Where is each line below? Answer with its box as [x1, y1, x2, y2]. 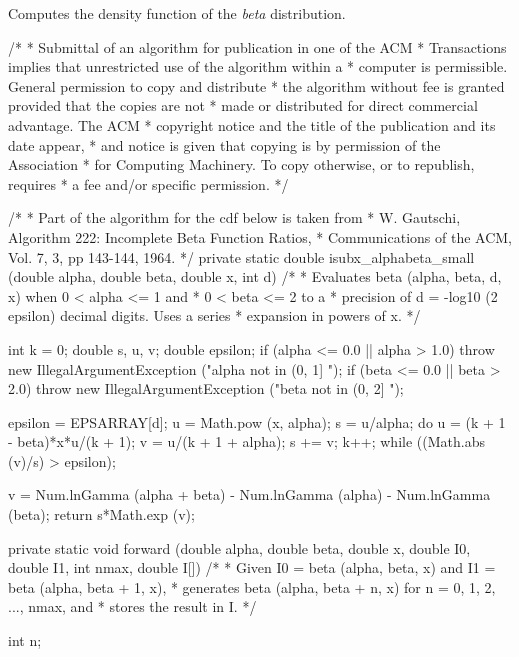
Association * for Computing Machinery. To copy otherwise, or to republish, [8, 154, 475, 175]
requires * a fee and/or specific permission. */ [8, 173, 289, 194]
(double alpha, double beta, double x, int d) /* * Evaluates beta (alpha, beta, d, [8, 266, 502, 287]
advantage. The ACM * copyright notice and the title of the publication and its [8, 114, 496, 135]
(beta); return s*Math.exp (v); [8, 504, 195, 525]
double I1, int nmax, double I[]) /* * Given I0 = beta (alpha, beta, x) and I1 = [8, 557, 496, 578]
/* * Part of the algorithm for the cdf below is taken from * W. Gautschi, [8, 207, 461, 228]
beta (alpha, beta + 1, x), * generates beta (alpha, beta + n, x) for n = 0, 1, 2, [8, 576, 496, 597]
